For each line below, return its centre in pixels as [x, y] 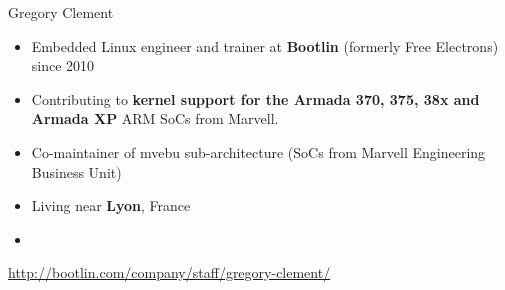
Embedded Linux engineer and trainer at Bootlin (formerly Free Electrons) [265, 45]
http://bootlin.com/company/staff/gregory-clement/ [169, 272]
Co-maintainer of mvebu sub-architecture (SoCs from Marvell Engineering [258, 151]
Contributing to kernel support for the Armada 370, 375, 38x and [255, 98]
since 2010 [63, 65]
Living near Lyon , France [111, 205]
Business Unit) [76, 171]
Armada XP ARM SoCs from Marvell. [155, 118]
